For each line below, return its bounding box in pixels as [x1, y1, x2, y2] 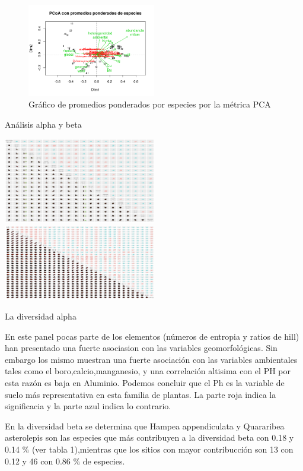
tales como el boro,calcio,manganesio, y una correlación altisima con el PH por [5, 365, 291, 377]
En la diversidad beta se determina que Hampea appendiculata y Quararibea [5, 419, 285, 432]
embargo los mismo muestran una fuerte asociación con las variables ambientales [5, 353, 298, 365]
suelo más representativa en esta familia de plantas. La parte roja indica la [5, 388, 276, 400]
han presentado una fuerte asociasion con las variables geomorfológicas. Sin [5, 342, 278, 354]
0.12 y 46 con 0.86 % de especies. [5, 454, 125, 467]
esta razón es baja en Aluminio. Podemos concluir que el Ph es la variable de [5, 376, 285, 388]
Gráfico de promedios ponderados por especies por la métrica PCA [28, 98, 271, 110]
